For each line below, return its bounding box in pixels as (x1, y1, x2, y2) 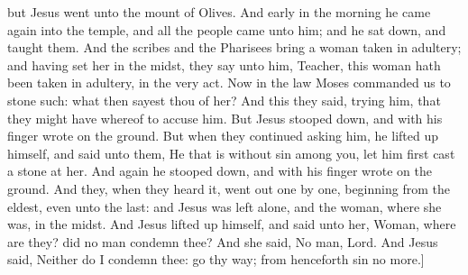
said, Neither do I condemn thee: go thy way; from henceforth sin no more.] (7, 250, 425, 269)
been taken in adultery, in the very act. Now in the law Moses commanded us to (7, 73, 451, 92)
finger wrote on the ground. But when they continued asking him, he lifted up (7, 126, 438, 145)
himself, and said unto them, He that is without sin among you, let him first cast (7, 143, 455, 162)
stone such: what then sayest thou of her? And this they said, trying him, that (7, 90, 441, 109)
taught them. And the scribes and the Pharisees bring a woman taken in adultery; (7, 38, 462, 57)
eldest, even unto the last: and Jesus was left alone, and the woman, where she (7, 197, 442, 215)
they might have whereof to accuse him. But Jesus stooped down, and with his (7, 108, 443, 127)
